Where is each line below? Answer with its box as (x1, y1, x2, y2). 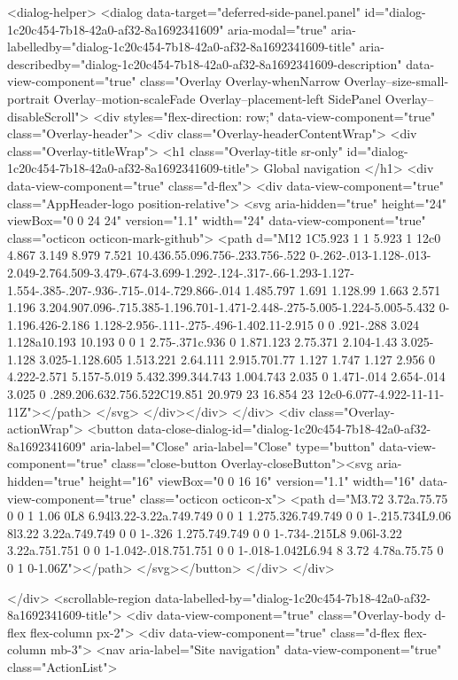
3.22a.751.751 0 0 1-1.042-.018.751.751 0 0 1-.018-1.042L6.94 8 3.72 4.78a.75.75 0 (7, 541, 444, 559)
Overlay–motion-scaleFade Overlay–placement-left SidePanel (53, 89, 382, 107)
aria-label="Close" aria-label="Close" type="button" (89, 436, 376, 455)
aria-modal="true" (228, 20, 328, 38)
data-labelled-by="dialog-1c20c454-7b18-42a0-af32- (155, 588, 431, 606)
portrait (7, 89, 50, 107)
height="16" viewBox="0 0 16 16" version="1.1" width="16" (89, 472, 415, 490)
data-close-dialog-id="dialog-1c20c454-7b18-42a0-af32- (137, 419, 431, 438)
